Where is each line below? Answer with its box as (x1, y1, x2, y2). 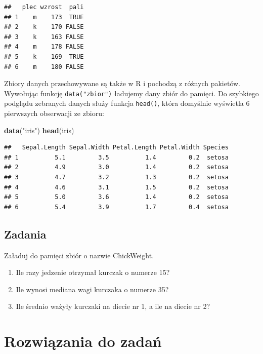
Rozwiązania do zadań (4, 331, 162, 351)
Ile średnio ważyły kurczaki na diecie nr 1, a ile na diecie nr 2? (16, 301, 210, 311)
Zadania (4, 226, 47, 242)
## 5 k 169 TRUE (4, 53, 84, 60)
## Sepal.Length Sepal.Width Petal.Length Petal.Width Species (4, 144, 229, 151)
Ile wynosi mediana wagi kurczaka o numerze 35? (16, 284, 169, 294)
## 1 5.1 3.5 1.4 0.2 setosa (4, 153, 229, 161)
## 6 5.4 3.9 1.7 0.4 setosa (4, 203, 229, 211)
